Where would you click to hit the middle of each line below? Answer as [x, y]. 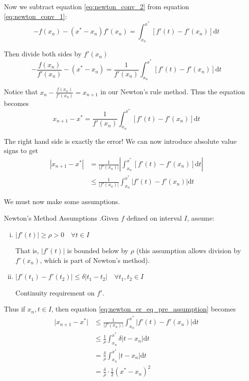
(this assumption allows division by [189, 251]
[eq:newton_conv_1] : [36, 16]
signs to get [21, 150]
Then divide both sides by [43, 54]
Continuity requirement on [55, 292]
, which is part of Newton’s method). [95, 260]
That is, [27, 251]
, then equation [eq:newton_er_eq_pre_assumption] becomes [143, 309]
